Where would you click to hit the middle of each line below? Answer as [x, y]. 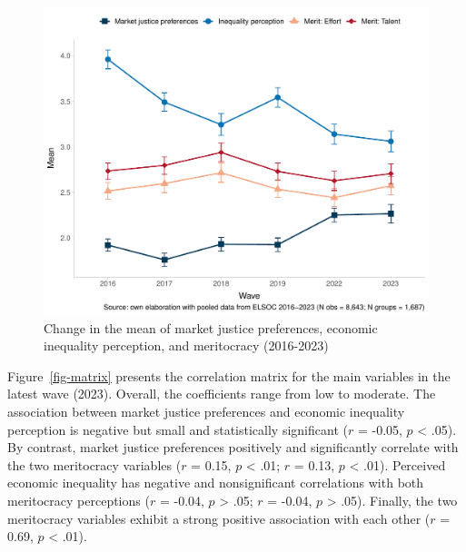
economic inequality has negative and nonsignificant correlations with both [216, 483]
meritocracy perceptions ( [79, 501]
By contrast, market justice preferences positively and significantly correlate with [233, 447]
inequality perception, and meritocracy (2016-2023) [186, 345]
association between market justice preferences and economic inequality [206, 412]
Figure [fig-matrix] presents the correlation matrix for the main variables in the [229, 375]
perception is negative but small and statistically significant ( [178, 429]
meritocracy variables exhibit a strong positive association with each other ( [219, 518]
